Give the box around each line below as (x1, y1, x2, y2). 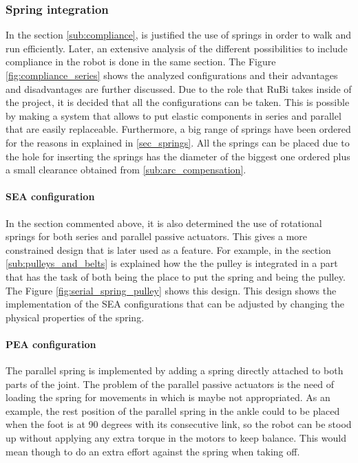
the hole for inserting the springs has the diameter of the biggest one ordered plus (6, 149, 350, 163)
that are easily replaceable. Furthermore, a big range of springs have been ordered (6, 122, 351, 136)
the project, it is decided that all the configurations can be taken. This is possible (6, 95, 350, 109)
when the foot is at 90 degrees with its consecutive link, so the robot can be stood (6, 417, 352, 431)
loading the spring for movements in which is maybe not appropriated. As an (6, 390, 330, 405)
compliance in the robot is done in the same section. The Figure (6, 54, 276, 69)
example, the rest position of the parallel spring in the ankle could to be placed (6, 403, 340, 418)
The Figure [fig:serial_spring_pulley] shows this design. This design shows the (6, 283, 337, 297)
